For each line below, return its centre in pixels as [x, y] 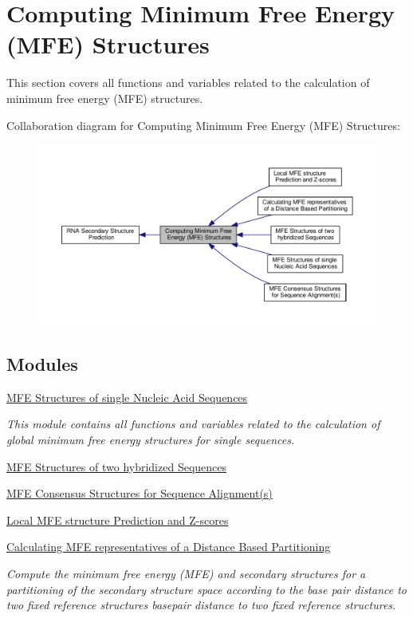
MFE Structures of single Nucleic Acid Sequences [127, 397]
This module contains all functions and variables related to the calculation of [193, 424]
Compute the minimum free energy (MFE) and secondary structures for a [186, 573]
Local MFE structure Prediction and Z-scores [118, 520]
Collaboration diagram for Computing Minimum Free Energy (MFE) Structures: [203, 125]
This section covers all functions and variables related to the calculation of [188, 83]
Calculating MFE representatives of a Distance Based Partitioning [169, 547]
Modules [42, 363]
